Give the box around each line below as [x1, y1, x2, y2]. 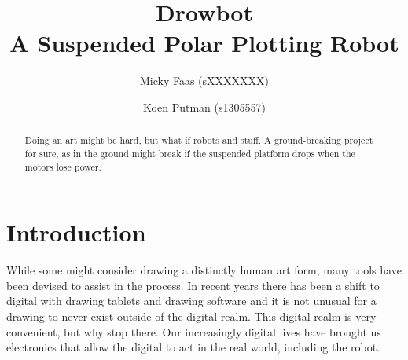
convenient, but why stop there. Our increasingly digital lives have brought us [6, 323, 381, 340]
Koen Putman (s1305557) [143, 98, 266, 115]
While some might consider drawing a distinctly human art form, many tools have [6, 262, 402, 278]
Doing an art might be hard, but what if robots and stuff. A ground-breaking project [24, 134, 373, 147]
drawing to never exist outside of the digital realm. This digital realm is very [6, 307, 377, 324]
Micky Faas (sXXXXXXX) [139, 72, 270, 89]
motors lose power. [24, 160, 101, 173]
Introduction [6, 216, 146, 248]
